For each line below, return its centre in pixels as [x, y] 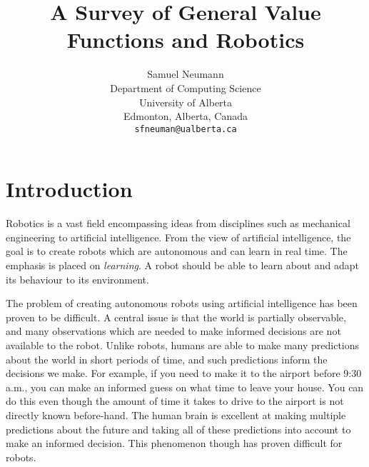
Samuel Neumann [186, 74]
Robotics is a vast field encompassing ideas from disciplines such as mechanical [178, 223]
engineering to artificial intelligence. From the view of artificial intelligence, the [178, 237]
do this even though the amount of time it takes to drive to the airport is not [175, 401]
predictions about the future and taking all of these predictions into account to [178, 429]
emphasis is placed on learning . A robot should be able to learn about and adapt [182, 265]
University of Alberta [186, 102]
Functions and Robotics [186, 40]
